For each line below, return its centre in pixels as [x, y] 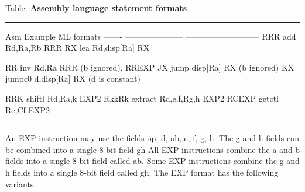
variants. [21, 184]
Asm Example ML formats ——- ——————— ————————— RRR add [151, 36]
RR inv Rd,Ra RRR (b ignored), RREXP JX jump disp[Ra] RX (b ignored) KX [150, 67]
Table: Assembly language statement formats [96, 8]
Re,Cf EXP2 [28, 109]
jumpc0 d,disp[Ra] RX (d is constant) [73, 78]
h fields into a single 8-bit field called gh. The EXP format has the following [142, 172]
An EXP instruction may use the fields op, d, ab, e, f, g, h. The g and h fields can [152, 138]
